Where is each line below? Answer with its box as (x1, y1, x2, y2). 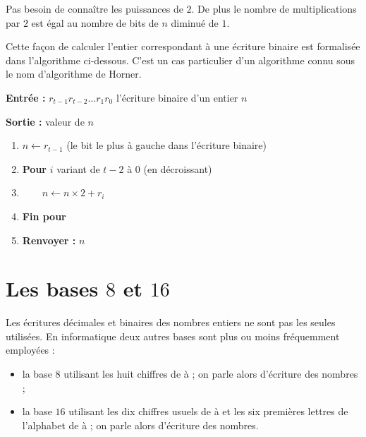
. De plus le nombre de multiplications (191, 1, 357, 16)
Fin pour (22, 208, 66, 223)
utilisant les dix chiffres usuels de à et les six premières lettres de (68, 404, 348, 419)
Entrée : (6, 90, 46, 104)
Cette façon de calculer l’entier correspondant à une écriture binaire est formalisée (6, 39, 360, 54)
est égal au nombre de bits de (31, 15, 159, 30)
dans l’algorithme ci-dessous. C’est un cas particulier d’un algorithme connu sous (6, 52, 355, 67)
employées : (6, 342, 55, 357)
